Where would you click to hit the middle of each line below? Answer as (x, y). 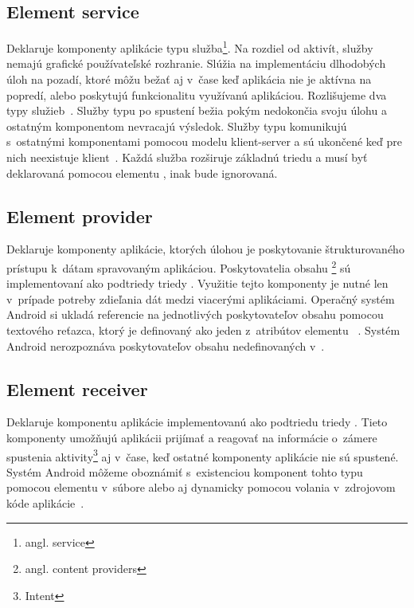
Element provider (80, 216)
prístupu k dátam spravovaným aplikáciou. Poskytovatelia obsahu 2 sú (179, 267)
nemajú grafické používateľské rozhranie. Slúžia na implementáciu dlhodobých (196, 63)
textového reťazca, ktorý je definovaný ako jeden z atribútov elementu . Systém (203, 330)
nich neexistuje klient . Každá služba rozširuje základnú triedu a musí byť (187, 157)
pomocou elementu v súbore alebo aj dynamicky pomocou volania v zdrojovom (201, 487)
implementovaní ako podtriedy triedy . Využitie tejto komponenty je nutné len (197, 283)
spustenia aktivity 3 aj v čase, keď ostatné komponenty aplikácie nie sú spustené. (203, 455)
